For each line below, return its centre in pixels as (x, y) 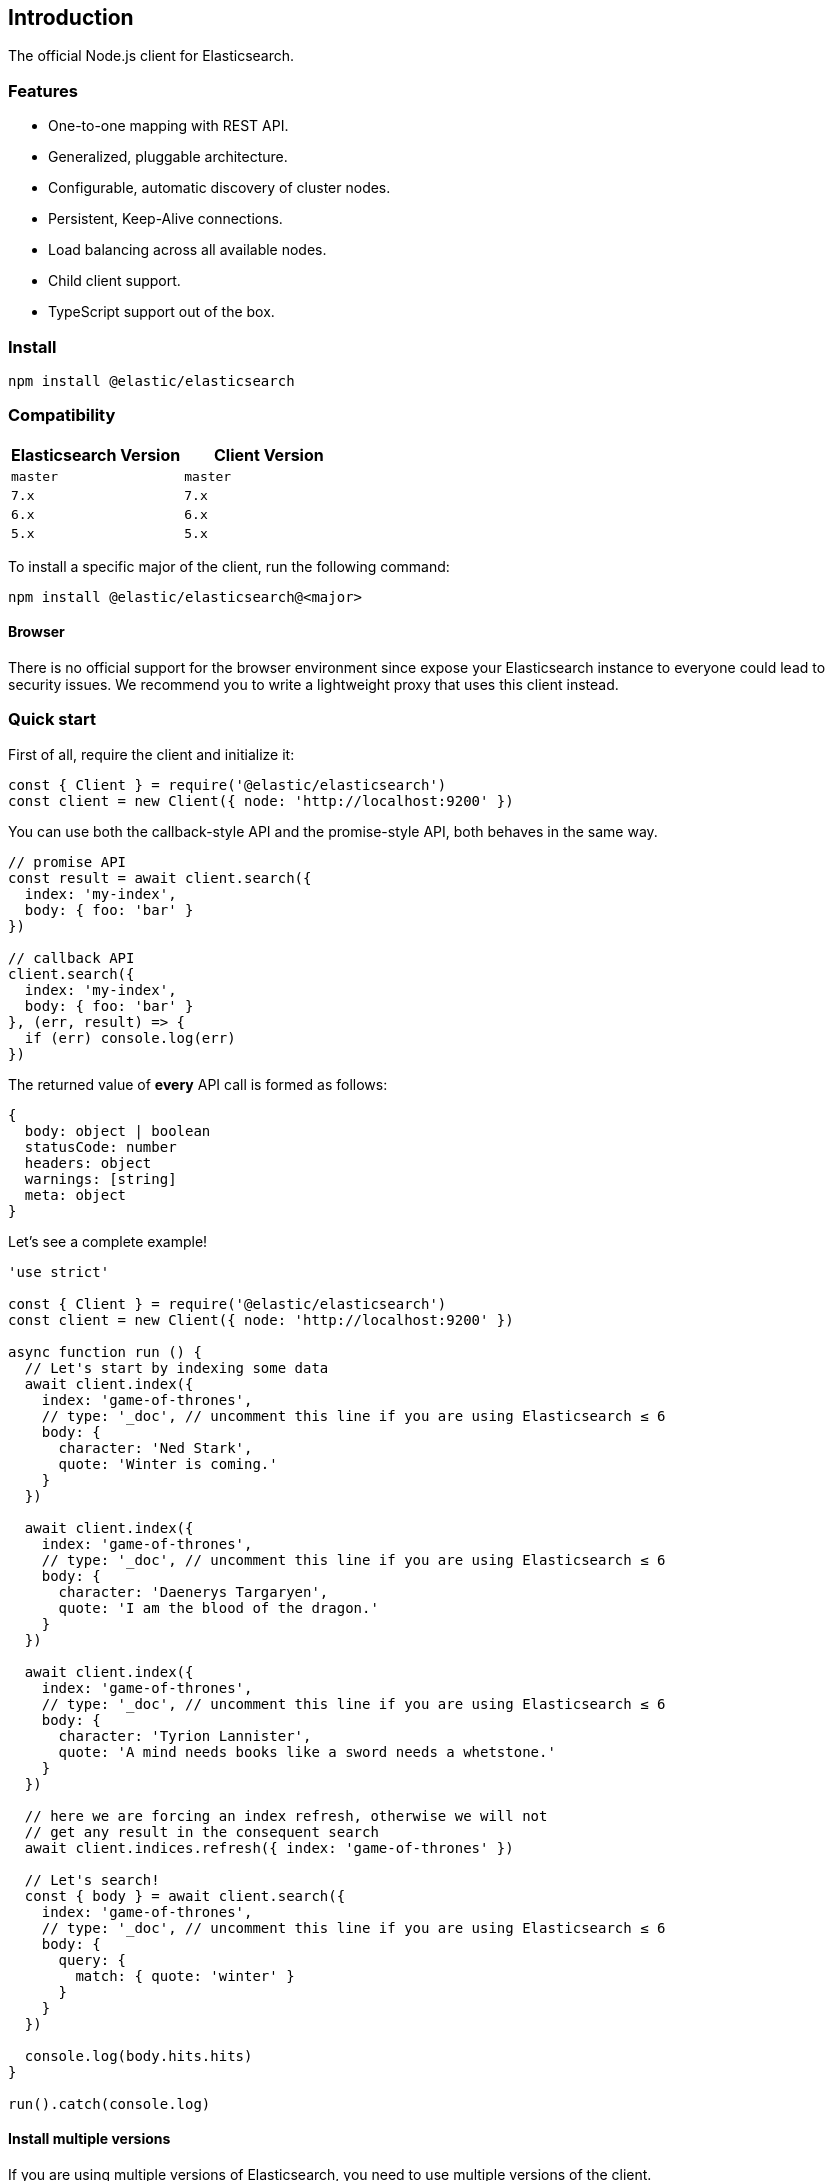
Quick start (52, 719)
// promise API (67, 861)
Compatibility (62, 415)
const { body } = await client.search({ (185, 1895)
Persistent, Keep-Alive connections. (165, 219)
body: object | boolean (117, 1130)
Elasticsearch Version (96, 454)
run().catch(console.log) (109, 2103)
